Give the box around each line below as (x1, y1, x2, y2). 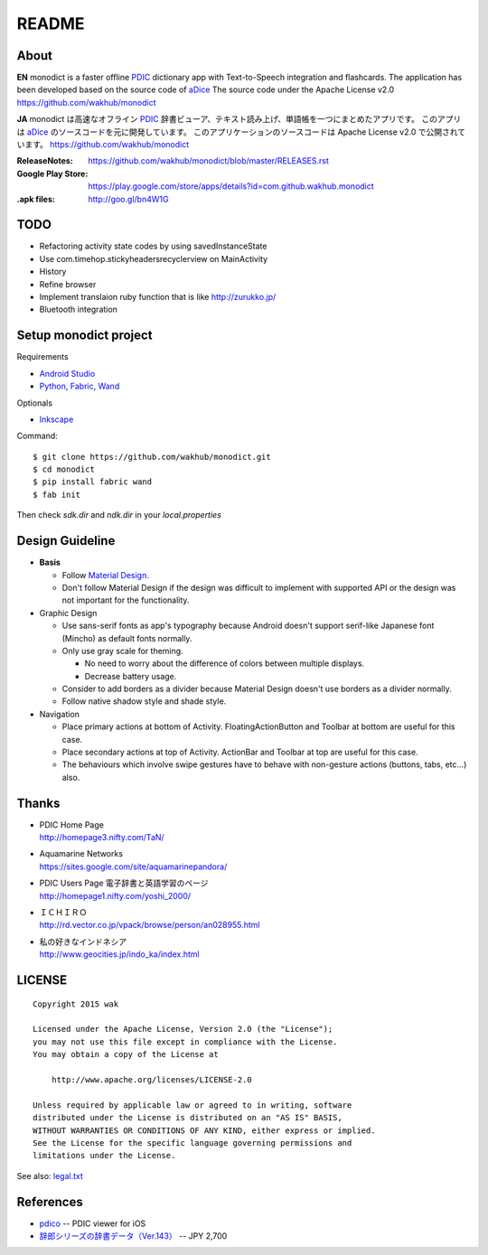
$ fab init (33, 489, 81, 500)
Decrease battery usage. (84, 670, 177, 681)
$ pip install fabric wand (33, 477, 153, 487)
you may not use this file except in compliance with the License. (33, 1036, 338, 1047)
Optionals (16, 398, 53, 408)
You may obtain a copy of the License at (33, 1049, 219, 1060)
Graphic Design (39, 607, 98, 618)
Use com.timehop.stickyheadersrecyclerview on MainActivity (39, 253, 268, 264)
